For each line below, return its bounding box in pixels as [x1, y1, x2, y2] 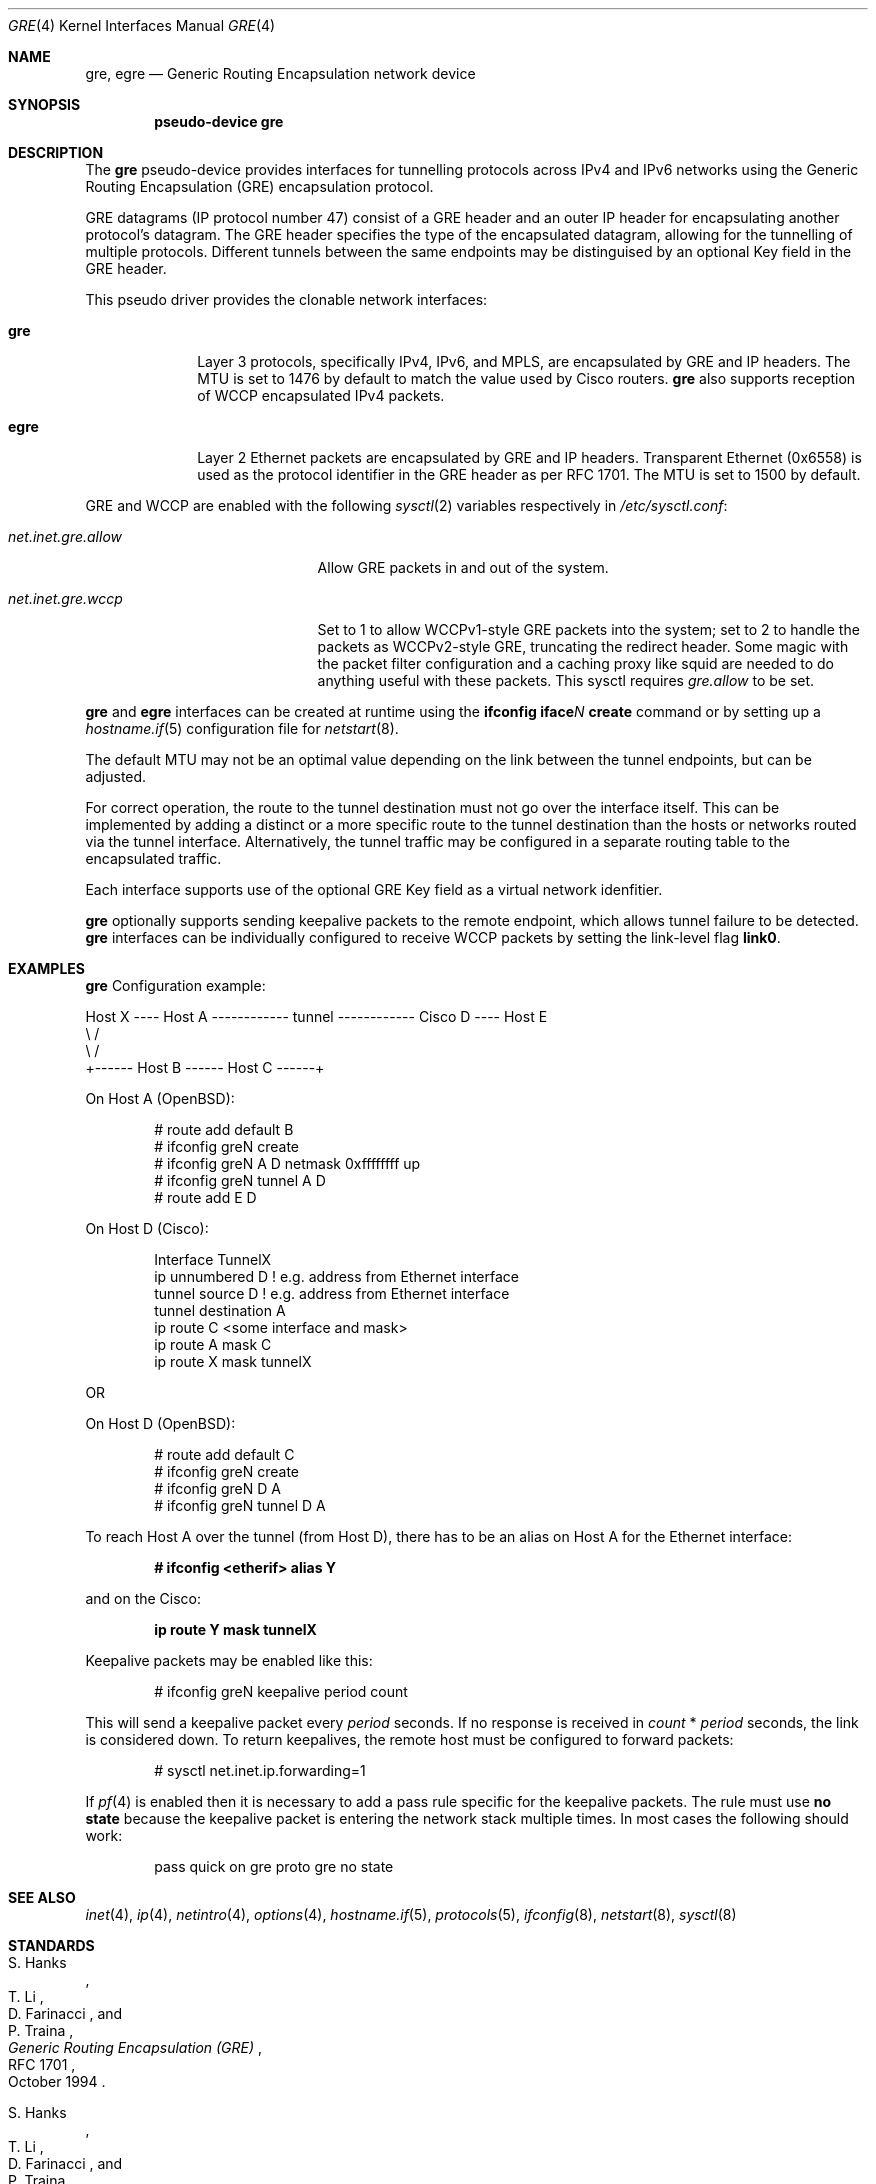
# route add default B [154, 1121, 294, 1138]
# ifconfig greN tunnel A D [154, 1172, 326, 1189]
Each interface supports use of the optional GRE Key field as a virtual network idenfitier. [85, 881, 663, 898]
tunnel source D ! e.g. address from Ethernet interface [154, 1285, 510, 1302]
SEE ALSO [8, 1889, 76, 1906]
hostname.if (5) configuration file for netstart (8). [85, 720, 399, 737]
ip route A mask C [154, 1336, 272, 1353]
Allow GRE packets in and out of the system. [317, 559, 609, 576]
